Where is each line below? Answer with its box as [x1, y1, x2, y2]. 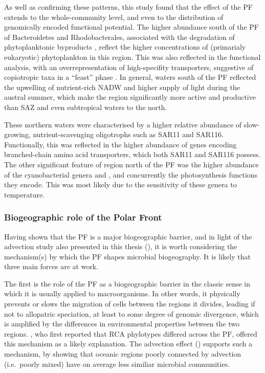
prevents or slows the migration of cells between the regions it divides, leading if [4, 298, 255, 309]
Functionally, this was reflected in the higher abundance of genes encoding [4, 139, 237, 149]
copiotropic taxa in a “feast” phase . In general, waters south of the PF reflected [4, 72, 256, 82]
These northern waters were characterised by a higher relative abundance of [4, 119, 242, 129]
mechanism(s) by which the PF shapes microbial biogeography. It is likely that [4, 251, 251, 261]
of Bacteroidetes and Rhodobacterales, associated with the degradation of [4, 31, 235, 42]
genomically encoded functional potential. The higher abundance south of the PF [4, 21, 259, 32]
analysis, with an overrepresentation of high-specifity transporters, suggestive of [4, 61, 254, 72]
